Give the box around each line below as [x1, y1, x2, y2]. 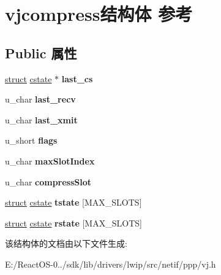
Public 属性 [5, 43, 77, 62]
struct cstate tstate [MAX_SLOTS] [5, 196, 142, 209]
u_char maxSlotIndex [5, 154, 95, 167]
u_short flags [5, 134, 58, 147]
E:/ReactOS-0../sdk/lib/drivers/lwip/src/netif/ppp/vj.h [5, 257, 216, 270]
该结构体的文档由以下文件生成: [5, 237, 127, 250]
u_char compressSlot [5, 175, 92, 188]
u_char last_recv [5, 93, 76, 106]
